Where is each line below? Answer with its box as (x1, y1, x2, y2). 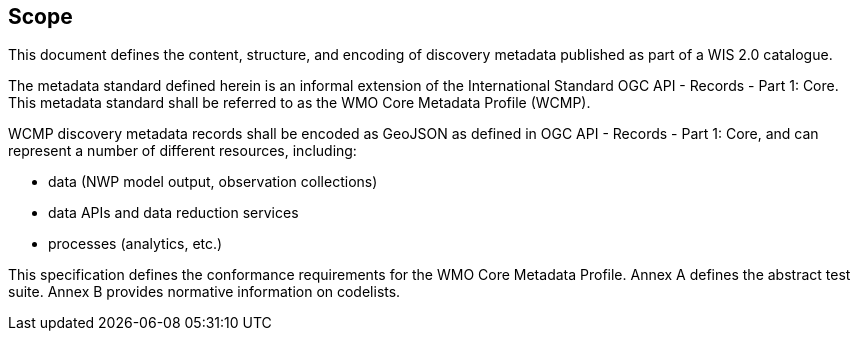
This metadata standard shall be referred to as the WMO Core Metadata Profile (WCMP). (8, 94, 591, 112)
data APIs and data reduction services (48, 204, 299, 222)
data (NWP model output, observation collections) (48, 173, 378, 191)
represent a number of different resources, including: (8, 142, 357, 160)
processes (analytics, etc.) (48, 235, 223, 253)
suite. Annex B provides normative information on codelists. (8, 283, 401, 301)
